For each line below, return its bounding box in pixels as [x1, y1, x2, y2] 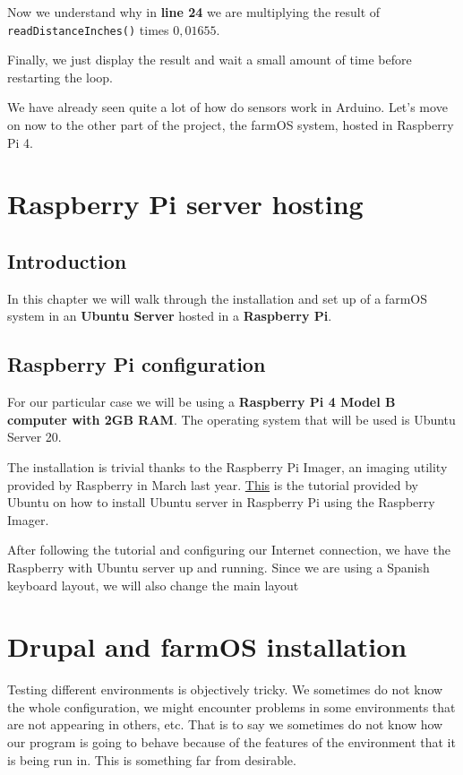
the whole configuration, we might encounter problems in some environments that [7, 697, 456, 716]
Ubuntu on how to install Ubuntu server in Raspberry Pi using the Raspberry [7, 493, 435, 512]
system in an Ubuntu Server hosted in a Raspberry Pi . [7, 306, 332, 325]
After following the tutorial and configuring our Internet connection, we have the [7, 540, 450, 559]
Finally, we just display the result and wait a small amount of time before [7, 50, 412, 69]
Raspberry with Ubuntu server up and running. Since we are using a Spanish [7, 557, 430, 576]
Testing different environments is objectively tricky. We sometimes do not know [7, 680, 443, 699]
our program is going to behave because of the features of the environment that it [7, 733, 456, 752]
